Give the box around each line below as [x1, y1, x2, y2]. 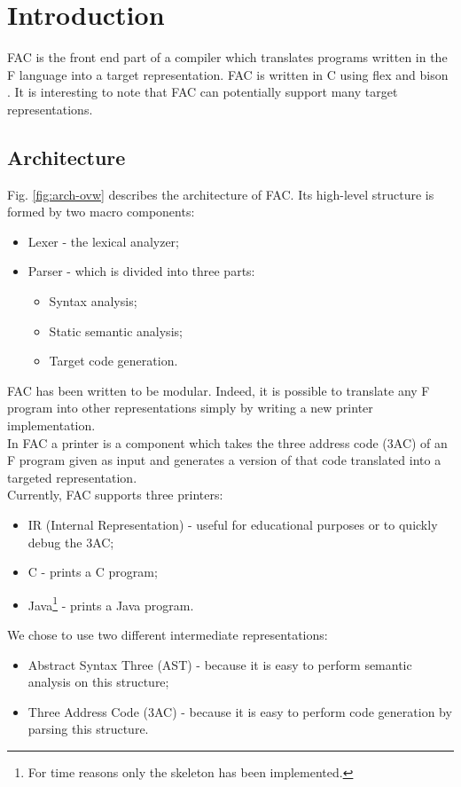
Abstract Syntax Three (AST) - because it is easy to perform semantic [27, 655, 412, 673]
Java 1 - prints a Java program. [27, 593, 194, 614]
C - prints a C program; [27, 563, 158, 581]
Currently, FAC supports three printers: [7, 485, 223, 504]
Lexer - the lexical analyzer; [27, 232, 179, 250]
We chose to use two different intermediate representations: [7, 626, 328, 644]
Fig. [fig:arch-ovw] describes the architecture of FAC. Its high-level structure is [7, 185, 434, 203]
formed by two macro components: [7, 202, 195, 221]
